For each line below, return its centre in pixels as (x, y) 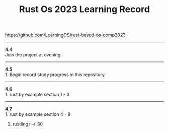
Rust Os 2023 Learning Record (84, 9)
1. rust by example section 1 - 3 (37, 95)
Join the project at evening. (33, 55)
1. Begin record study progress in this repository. (56, 75)
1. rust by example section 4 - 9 (38, 114)
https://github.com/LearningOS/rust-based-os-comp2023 (65, 35)
